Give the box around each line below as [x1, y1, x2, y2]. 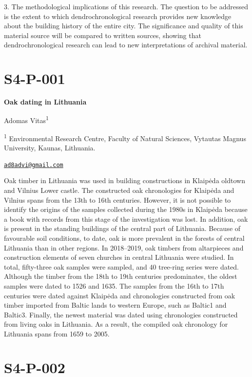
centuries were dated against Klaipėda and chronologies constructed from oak [4, 290, 235, 300]
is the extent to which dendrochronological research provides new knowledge [4, 11, 232, 21]
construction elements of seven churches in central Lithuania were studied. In [4, 252, 234, 262]
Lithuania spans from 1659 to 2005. [4, 328, 110, 338]
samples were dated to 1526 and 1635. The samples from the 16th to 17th [4, 280, 224, 291]
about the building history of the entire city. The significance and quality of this [4, 21, 243, 31]
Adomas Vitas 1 [4, 113, 49, 125]
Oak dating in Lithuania [4, 97, 87, 107]
